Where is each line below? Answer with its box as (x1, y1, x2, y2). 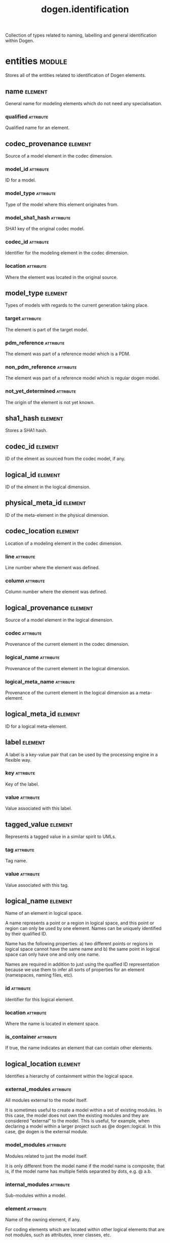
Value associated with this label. (5, 805, 72, 812)
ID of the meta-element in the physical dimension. (5, 512, 109, 518)
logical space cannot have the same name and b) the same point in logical (5, 946, 160, 952)
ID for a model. (5, 177, 36, 183)
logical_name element (5, 896, 73, 905)
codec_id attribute (5, 238, 49, 245)
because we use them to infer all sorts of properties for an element (5, 967, 145, 973)
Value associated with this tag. (5, 882, 69, 888)
